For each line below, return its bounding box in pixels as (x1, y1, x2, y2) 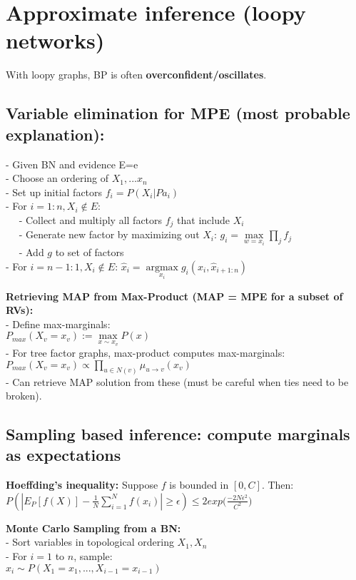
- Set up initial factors (6, 184, 103, 199)
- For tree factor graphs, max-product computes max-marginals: (6, 345, 285, 360)
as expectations (6, 444, 121, 466)
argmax (146, 262, 178, 273)
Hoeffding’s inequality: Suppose (6, 477, 158, 492)
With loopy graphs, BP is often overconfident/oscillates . (6, 67, 267, 82)
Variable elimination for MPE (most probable (6, 102, 350, 124)
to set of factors (55, 245, 124, 260)
